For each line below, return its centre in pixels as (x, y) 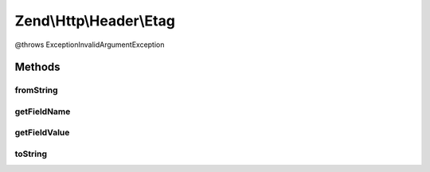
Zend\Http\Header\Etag (95, 21)
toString (31, 154)
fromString (37, 90)
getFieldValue (42, 133)
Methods (37, 67)
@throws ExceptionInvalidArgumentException (90, 45)
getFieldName (43, 111)
